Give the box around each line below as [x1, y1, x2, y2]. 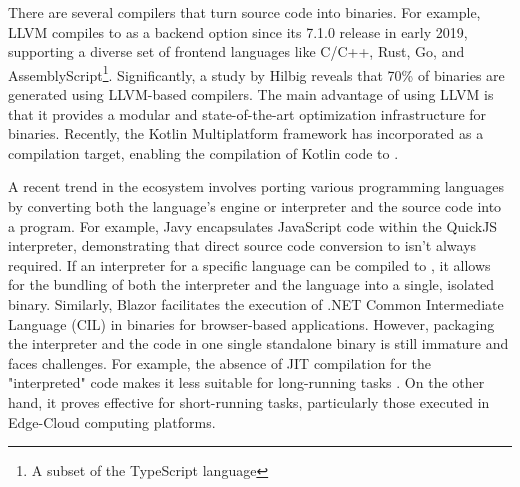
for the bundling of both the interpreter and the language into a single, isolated [8, 274, 495, 295]
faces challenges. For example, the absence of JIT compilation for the [8, 352, 431, 373]
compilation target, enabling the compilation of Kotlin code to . [8, 142, 399, 163]
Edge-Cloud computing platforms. [8, 411, 216, 432]
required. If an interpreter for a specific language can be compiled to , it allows [8, 254, 491, 275]
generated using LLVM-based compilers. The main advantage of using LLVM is [8, 84, 494, 105]
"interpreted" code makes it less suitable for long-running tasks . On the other [8, 372, 485, 393]
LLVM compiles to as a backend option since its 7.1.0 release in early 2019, [8, 21, 468, 42]
